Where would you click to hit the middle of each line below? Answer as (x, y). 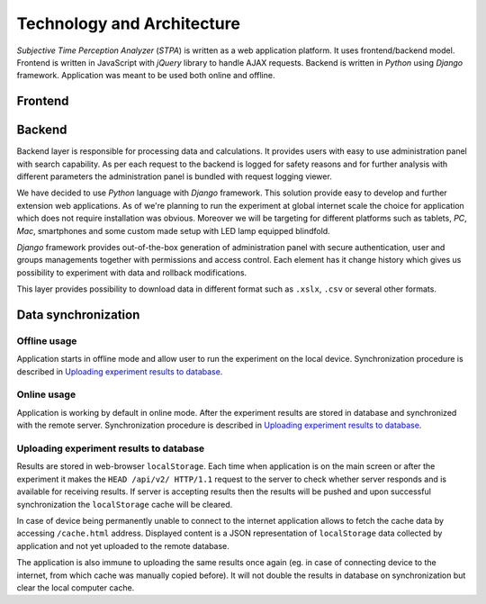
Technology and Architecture (128, 23)
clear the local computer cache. (76, 587)
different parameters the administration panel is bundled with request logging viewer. (174, 176)
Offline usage (47, 340)
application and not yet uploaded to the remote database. (123, 545)
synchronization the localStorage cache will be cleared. (125, 504)
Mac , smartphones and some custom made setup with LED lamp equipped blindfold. (173, 230)
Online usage (46, 394)
